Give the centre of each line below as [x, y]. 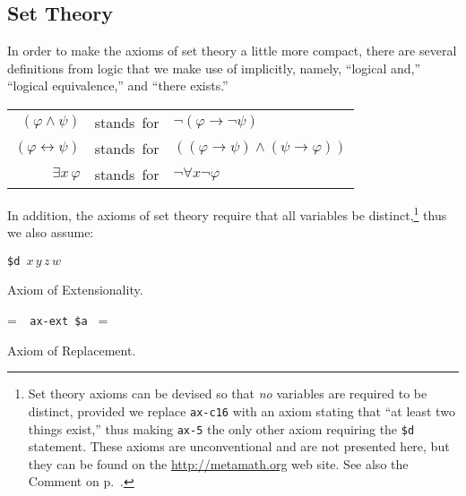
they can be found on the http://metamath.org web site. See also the [218, 463]
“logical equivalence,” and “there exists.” [118, 86]
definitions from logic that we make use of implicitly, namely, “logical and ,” [214, 68]
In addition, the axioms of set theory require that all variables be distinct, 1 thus [227, 213]
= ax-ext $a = [58, 320]
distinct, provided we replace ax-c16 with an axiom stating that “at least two [242, 410]
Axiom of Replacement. [72, 350]
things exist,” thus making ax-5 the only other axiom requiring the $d [221, 428]
